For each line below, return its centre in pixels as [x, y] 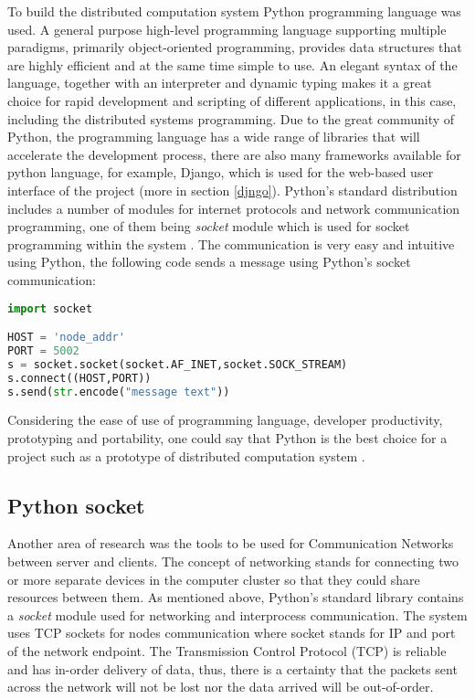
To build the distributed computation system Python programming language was [234, 11]
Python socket [76, 505]
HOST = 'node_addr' [66, 338]
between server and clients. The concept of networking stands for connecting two [233, 561]
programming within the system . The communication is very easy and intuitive [231, 244]
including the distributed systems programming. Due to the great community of [231, 118]
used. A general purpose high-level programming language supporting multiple [227, 29]
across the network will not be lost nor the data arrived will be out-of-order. [221, 687]
